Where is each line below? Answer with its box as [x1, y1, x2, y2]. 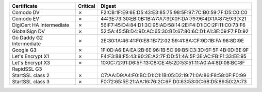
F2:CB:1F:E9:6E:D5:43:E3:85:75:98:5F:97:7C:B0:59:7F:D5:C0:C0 [100, 9, 247, 15]
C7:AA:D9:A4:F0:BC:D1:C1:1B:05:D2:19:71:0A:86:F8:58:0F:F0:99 [100, 72, 246, 79]
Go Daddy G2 [12, 34, 43, 41]
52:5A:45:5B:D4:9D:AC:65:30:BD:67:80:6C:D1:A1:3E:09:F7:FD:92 [100, 28, 249, 35]
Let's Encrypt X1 [12, 53, 49, 60]
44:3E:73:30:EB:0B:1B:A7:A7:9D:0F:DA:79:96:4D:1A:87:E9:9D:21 [100, 15, 247, 22]
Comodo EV [12, 15, 40, 22]
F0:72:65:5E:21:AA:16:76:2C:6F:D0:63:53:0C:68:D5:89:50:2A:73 [100, 79, 247, 85]
